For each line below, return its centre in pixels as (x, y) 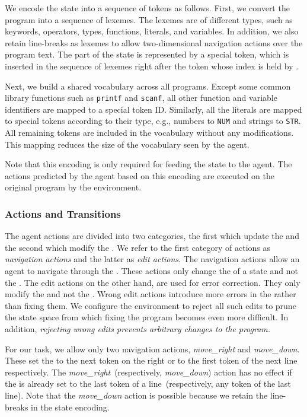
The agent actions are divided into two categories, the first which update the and (152, 236)
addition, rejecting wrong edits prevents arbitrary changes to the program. (138, 329)
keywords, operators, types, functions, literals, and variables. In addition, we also (152, 31)
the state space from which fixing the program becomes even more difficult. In (147, 317)
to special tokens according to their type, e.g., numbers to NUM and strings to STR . (153, 121)
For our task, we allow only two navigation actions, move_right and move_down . (152, 348)
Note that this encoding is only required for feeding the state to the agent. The (148, 164)
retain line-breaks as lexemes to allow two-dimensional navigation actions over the (154, 42)
